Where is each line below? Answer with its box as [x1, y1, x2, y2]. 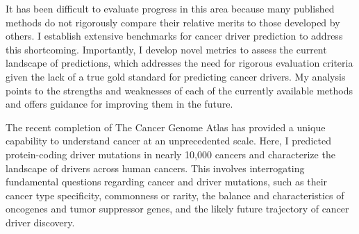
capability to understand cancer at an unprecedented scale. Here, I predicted [6, 133, 331, 148]
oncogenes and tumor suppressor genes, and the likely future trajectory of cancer [6, 201, 349, 216]
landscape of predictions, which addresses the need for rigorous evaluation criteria [6, 56, 353, 70]
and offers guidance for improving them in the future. [6, 97, 233, 111]
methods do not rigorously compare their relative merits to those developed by [6, 15, 340, 29]
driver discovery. [6, 215, 75, 229]
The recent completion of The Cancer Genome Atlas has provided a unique [6, 119, 326, 134]
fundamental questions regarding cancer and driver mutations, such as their [6, 174, 328, 189]
